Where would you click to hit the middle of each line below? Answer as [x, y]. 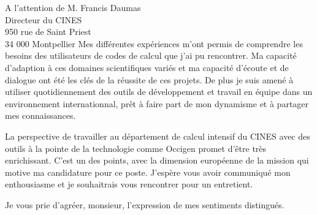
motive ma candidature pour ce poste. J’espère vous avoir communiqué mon [148, 172]
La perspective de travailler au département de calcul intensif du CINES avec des [158, 136]
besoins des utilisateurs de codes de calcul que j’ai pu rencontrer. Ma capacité [151, 55]
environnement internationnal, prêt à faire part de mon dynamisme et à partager [157, 103]
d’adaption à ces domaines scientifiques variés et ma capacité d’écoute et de [147, 67]
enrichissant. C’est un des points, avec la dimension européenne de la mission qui [157, 160]
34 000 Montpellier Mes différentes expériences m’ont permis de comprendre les [154, 43]
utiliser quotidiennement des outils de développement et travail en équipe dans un [159, 92]
